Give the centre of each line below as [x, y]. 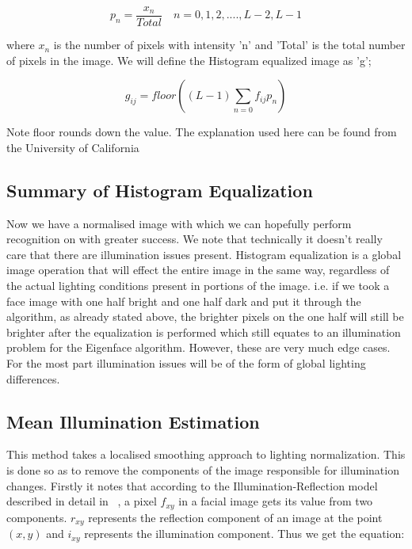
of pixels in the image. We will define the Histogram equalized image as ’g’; [189, 60]
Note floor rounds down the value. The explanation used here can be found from [202, 132]
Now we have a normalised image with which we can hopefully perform [179, 223]
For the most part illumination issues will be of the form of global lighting [186, 362]
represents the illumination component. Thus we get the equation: [244, 534]
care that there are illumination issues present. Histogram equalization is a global [204, 254]
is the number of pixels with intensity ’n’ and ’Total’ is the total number [229, 45]
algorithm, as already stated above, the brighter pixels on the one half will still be [205, 316]
